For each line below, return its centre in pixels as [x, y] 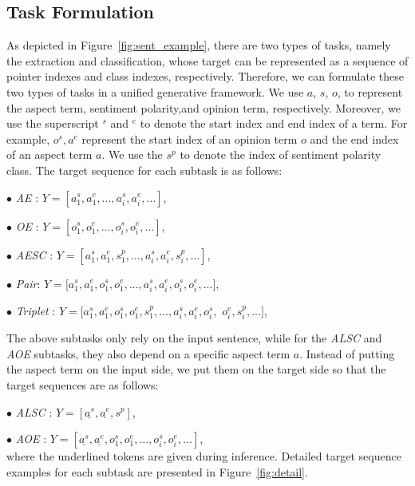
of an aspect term [49, 154]
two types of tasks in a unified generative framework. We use [155, 91]
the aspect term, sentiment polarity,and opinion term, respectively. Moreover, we [204, 107]
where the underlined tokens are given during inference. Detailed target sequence [204, 456]
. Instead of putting [347, 353]
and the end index [354, 138]
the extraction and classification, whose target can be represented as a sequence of [207, 60]
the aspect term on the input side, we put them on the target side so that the [196, 369]
